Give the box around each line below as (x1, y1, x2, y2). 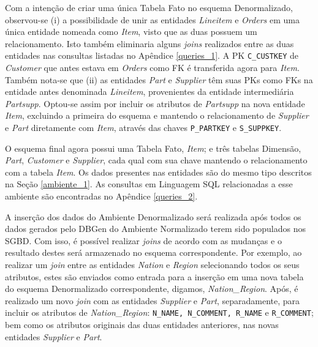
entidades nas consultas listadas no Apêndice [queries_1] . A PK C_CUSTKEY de (5, 49, 299, 62)
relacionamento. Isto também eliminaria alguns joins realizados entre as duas (5, 37, 294, 50)
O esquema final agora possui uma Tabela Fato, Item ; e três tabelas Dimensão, (5, 141, 301, 154)
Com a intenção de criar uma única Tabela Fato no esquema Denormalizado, (5, 1, 293, 13)
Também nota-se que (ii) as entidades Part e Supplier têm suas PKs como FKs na (5, 73, 313, 86)
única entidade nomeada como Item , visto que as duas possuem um (5, 25, 257, 38)
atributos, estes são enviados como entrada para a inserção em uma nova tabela (5, 270, 304, 283)
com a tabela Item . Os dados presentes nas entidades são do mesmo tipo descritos (5, 165, 312, 178)
